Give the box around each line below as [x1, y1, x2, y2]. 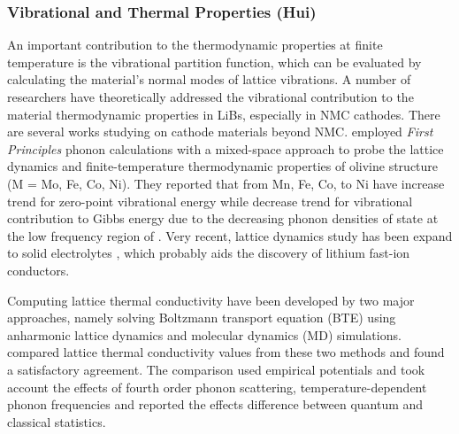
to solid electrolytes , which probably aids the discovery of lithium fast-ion [7, 244, 410, 262]
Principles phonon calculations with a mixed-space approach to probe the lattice [7, 139, 444, 158]
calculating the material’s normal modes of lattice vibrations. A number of [7, 70, 411, 89]
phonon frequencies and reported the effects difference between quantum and [7, 395, 424, 414]
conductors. [7, 260, 70, 279]
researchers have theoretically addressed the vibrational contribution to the [7, 88, 414, 105]
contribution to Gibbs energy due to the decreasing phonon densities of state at [7, 209, 439, 228]
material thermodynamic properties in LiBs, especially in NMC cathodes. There [7, 105, 440, 123]
